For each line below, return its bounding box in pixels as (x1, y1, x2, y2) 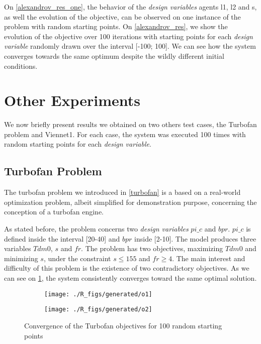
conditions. (4, 60, 38, 71)
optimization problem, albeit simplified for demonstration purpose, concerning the (4, 196, 257, 207)
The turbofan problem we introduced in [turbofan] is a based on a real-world (4, 187, 241, 197)
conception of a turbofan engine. (4, 206, 104, 217)
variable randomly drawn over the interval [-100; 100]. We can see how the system (4, 41, 256, 51)
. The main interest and (172, 253, 245, 263)
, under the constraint (43, 253, 111, 263)
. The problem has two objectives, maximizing (81, 243, 223, 254)
